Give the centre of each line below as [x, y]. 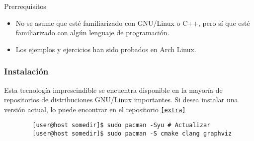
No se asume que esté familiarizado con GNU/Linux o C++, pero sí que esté [133, 23]
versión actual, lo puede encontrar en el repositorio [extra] [95, 109]
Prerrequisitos [25, 6]
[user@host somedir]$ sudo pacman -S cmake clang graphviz [132, 134]
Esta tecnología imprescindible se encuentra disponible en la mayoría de [113, 90]
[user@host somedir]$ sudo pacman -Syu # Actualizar [122, 125]
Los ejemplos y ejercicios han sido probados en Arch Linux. [106, 49]
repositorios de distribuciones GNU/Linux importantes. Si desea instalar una [121, 100]
